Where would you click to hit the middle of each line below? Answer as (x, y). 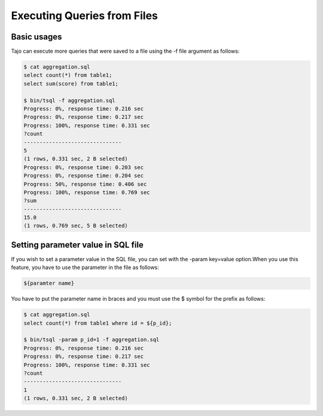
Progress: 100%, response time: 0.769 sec (87, 192)
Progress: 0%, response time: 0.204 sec (83, 176)
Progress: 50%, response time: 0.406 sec (85, 184)
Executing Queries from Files (85, 16)
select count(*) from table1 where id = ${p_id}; (98, 323)
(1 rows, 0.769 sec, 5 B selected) (76, 226)
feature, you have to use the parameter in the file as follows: (85, 267)
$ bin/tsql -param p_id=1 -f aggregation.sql (92, 340)
